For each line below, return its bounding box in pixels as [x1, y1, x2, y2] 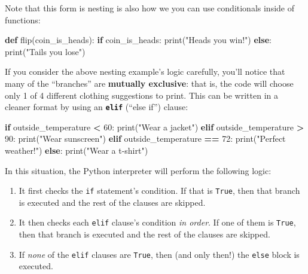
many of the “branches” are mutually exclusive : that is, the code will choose [5, 77, 294, 89]
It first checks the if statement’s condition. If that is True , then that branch [19, 184, 300, 197]
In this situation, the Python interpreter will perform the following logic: [5, 164, 272, 176]
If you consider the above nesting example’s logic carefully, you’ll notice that [5, 65, 285, 78]
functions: [5, 13, 41, 26]
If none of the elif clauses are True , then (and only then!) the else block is [19, 248, 300, 260]
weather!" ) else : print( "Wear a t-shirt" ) [5, 144, 148, 156]
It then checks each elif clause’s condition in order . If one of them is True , [19, 216, 296, 229]
